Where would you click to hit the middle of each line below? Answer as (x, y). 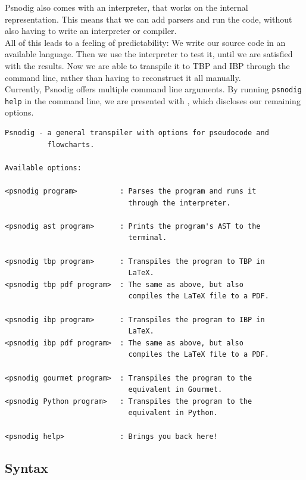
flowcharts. (71, 144)
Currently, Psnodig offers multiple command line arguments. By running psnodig (153, 89)
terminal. (148, 238)
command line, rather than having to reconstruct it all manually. (123, 77)
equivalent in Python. (173, 413)
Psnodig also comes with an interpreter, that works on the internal (127, 7)
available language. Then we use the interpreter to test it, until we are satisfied (149, 54)
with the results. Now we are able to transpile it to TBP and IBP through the (147, 65)
